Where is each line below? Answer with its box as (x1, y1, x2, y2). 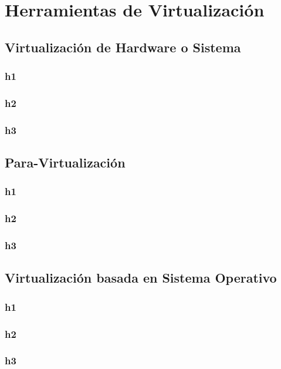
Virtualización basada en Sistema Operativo (5, 269, 277, 287)
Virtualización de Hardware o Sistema (5, 38, 241, 56)
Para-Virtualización (5, 153, 126, 172)
